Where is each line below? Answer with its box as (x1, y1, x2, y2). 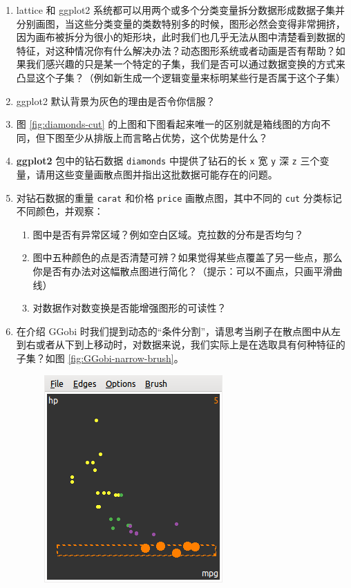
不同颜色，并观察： (16, 204, 104, 218)
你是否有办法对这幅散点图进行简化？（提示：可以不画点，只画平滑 (32, 264, 333, 278)
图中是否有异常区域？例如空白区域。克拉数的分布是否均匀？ (32, 227, 304, 241)
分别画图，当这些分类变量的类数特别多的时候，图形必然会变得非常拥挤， (16, 16, 345, 30)
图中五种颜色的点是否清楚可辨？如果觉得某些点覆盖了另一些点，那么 (32, 250, 343, 265)
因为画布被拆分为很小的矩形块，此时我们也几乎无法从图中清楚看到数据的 (16, 30, 345, 44)
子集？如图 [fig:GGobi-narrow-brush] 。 (16, 351, 184, 365)
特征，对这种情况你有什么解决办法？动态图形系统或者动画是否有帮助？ (16, 43, 336, 57)
